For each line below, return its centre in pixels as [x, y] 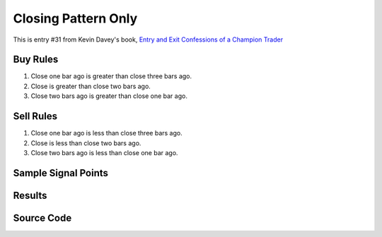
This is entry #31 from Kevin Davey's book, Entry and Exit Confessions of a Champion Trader [148, 39]
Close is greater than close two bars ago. [91, 86]
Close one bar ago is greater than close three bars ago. [111, 76]
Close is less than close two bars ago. [86, 143]
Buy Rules [36, 60]
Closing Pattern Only [75, 18]
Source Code [42, 218]
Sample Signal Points [61, 173]
